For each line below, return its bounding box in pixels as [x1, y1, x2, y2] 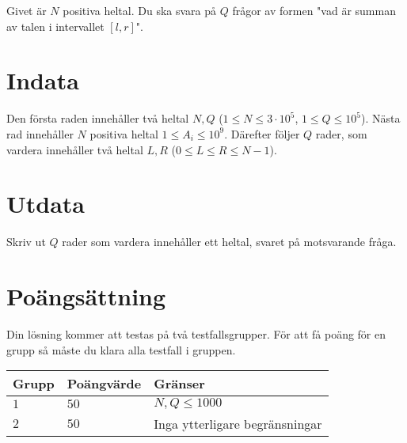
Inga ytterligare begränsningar [154, 415, 322, 434]
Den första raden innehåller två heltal [6, 110, 189, 127]
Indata [6, 64, 79, 97]
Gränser [154, 374, 205, 393]
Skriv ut [6, 233, 46, 250]
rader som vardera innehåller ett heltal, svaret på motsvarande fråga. [62, 233, 397, 250]
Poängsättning [6, 280, 166, 312]
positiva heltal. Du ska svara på [63, 2, 217, 18]
